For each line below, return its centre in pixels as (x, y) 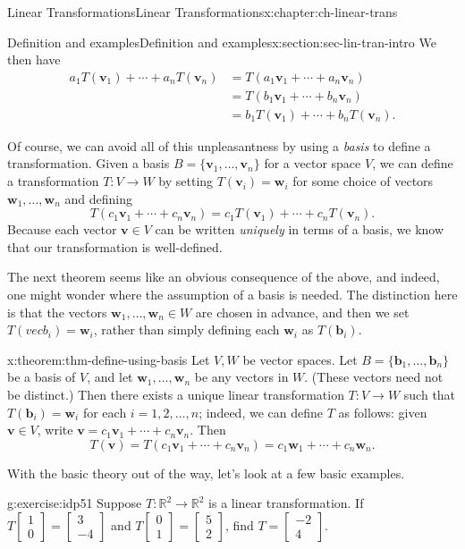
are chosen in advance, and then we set (302, 312)
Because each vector (62, 229)
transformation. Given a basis (89, 163)
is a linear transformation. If (286, 503)
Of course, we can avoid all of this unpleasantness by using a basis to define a (219, 145)
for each (105, 412)
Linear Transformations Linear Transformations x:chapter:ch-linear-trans (203, 12)
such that (430, 394)
